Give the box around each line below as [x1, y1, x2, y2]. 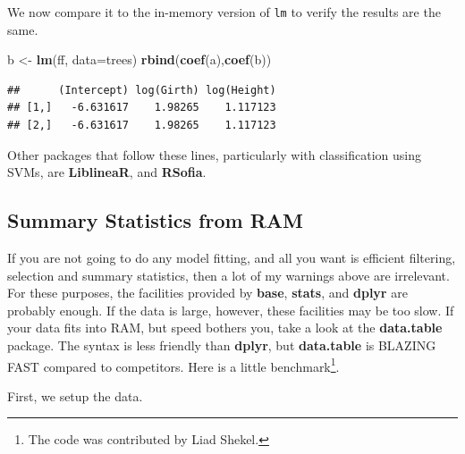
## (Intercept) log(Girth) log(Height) [7, 83, 276, 97]
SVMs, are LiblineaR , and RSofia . [7, 163, 207, 181]
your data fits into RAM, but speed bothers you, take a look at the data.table [7, 318, 443, 337]
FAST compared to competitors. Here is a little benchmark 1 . [7, 354, 340, 375]
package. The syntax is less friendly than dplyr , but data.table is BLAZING [7, 335, 436, 354]
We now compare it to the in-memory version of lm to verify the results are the [7, 3, 441, 21]
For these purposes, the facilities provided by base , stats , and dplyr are [7, 283, 408, 302]
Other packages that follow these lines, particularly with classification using [7, 145, 421, 164]
